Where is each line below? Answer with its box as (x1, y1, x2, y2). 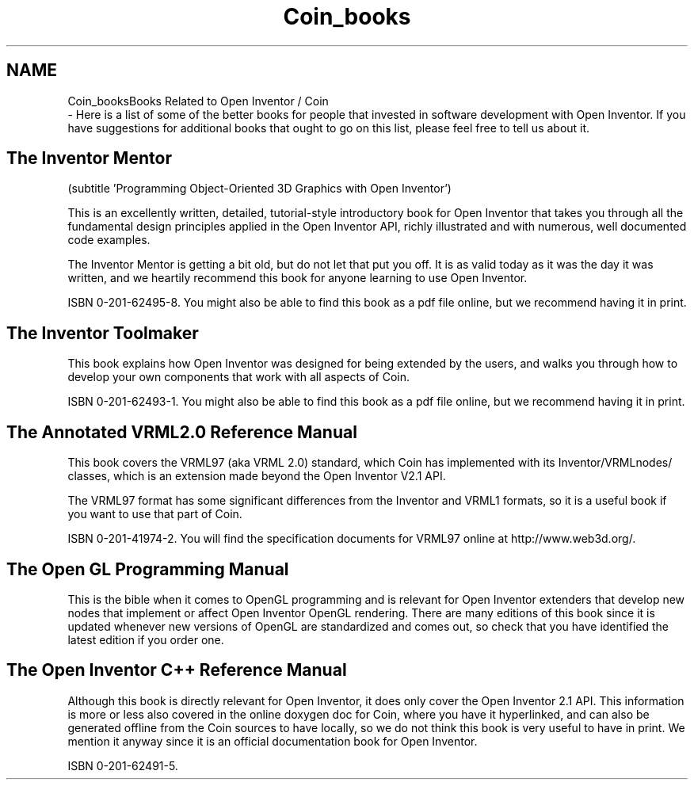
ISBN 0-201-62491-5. (67, 758, 178, 773)
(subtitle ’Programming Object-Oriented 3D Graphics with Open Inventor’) (67, 181, 452, 196)
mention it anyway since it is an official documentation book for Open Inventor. (67, 734, 478, 748)
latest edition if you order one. (67, 632, 224, 647)
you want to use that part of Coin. (67, 507, 242, 521)
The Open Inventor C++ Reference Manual (6, 660, 347, 681)
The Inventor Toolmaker (6, 322, 199, 343)
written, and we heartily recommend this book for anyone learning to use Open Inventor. (67, 271, 528, 285)
